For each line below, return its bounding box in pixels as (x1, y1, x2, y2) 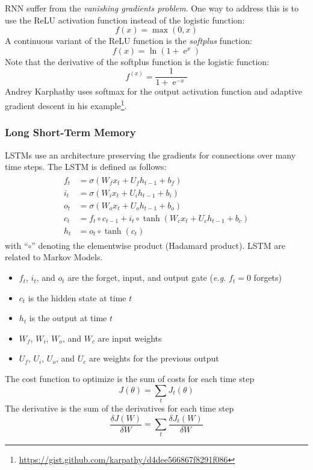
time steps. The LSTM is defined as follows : (5, 160, 167, 173)
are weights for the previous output (88, 352, 219, 365)
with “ (5, 239, 28, 251)
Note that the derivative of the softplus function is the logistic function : (5, 55, 270, 67)
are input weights (98, 331, 162, 344)
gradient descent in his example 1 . (5, 98, 127, 111)
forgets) (253, 271, 282, 284)
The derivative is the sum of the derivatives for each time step (5, 401, 234, 414)
